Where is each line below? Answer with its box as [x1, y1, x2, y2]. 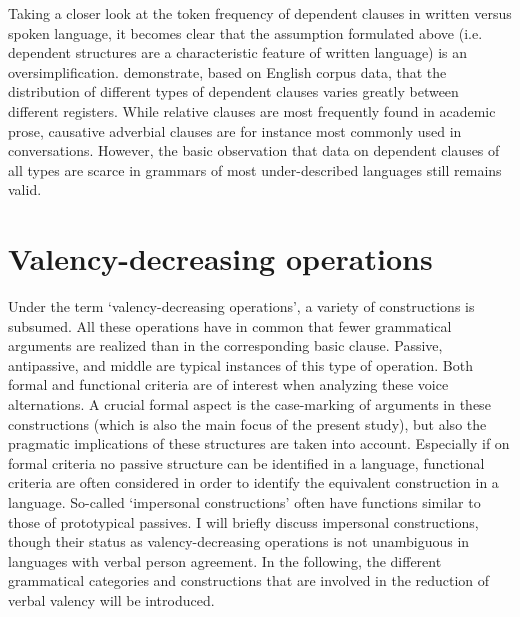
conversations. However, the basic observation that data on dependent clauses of [8, 140, 500, 161]
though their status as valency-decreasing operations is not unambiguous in [8, 531, 470, 552]
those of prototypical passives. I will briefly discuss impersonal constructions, [8, 511, 479, 532]
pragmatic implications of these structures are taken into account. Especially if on [8, 433, 510, 454]
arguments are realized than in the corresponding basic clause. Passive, [8, 335, 443, 356]
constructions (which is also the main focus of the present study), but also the [8, 413, 487, 434]
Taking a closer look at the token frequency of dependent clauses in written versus [8, 3, 512, 23]
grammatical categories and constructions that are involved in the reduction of [8, 570, 490, 591]
